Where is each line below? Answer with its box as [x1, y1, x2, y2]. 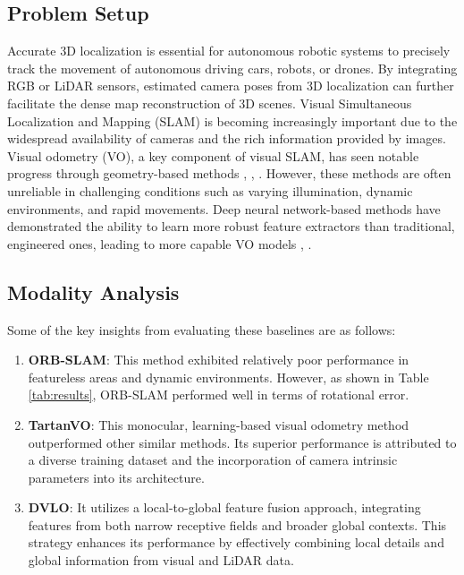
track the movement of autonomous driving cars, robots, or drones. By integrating [7, 58, 458, 77]
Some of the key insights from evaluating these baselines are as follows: [7, 320, 396, 339]
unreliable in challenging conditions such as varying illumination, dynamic [7, 181, 413, 200]
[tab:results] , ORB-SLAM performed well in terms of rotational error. [28, 385, 409, 404]
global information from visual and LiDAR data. [28, 551, 294, 570]
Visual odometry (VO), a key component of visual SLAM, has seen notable [7, 146, 419, 165]
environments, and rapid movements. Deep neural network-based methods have [7, 199, 441, 218]
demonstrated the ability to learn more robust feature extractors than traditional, [7, 217, 455, 236]
